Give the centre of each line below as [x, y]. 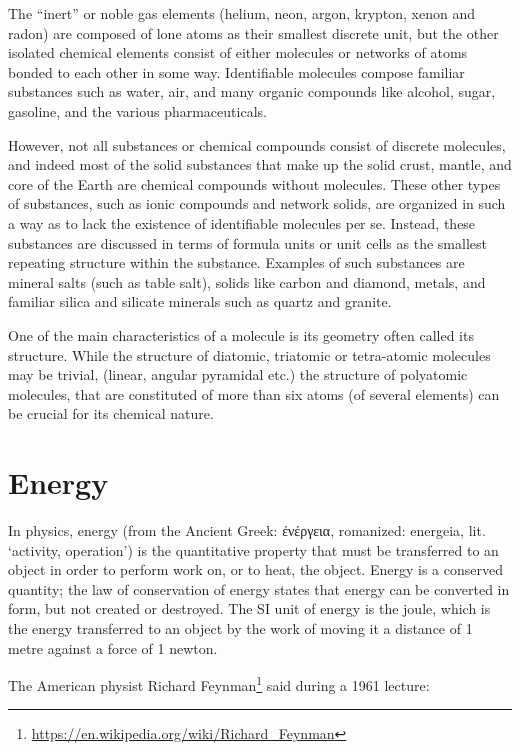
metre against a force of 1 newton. [113, 647]
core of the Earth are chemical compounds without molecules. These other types [254, 183]
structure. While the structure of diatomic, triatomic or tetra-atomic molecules [249, 354]
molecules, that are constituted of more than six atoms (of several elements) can [254, 393]
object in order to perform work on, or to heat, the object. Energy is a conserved [255, 569]
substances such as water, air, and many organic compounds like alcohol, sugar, [252, 91]
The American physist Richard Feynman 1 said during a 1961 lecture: [219, 683]
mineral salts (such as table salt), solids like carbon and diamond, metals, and [247, 281]
